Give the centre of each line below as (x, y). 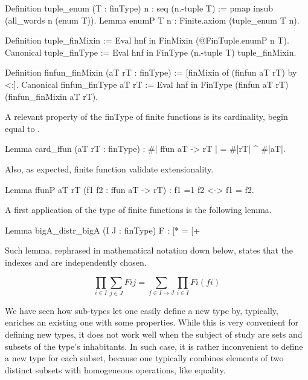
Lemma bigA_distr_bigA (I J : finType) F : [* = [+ (103, 230)
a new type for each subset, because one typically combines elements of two (144, 358)
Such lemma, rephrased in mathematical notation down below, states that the (149, 250)
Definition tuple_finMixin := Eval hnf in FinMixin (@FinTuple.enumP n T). (147, 40)
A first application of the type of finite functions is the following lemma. (138, 210)
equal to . (22, 128)
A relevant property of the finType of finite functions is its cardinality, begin (146, 116)
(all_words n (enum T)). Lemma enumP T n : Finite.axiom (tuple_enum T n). (152, 20)
